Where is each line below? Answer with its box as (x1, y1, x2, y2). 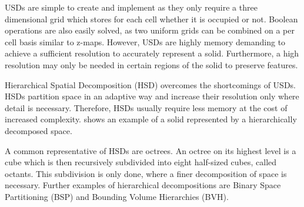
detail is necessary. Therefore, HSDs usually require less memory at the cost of (5, 101, 288, 113)
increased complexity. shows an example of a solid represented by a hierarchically (5, 113, 297, 125)
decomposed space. (5, 124, 72, 136)
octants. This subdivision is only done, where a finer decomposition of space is (5, 167, 287, 179)
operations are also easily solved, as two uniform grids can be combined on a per (5, 24, 295, 36)
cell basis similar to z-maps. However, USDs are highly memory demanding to (5, 35, 286, 48)
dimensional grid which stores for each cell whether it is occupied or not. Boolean (5, 12, 298, 25)
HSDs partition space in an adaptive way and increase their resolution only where (5, 90, 299, 102)
